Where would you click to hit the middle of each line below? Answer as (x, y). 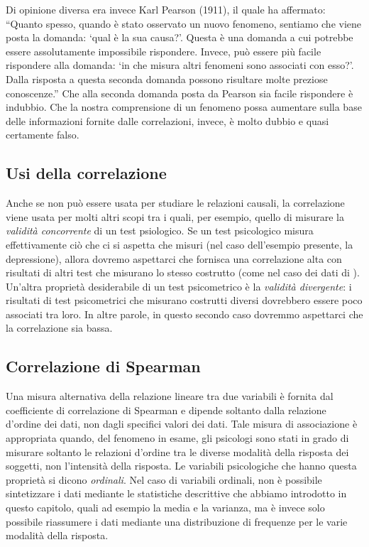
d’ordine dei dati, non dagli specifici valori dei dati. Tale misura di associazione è (182, 424)
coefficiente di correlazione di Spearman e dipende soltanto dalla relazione (166, 410)
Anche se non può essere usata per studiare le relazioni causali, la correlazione (175, 203)
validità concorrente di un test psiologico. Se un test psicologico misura (160, 231)
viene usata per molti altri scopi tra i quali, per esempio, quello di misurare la (175, 216)
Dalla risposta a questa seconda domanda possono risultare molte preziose (167, 78)
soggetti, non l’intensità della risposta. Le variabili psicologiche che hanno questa (181, 466)
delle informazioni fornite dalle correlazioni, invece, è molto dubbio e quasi (167, 120)
